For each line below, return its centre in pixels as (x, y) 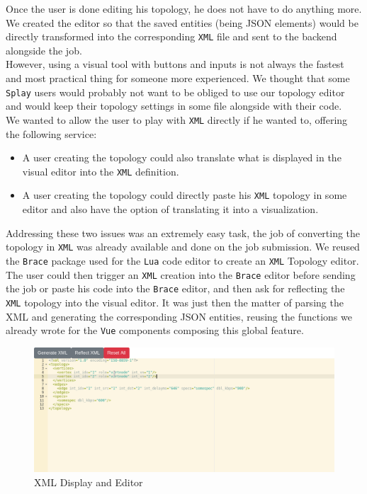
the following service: (51, 133)
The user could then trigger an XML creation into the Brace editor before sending (181, 274)
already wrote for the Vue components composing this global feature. (155, 330)
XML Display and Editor (89, 482)
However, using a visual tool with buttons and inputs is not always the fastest (175, 64)
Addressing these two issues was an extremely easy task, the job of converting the (183, 232)
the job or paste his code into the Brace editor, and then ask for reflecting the (175, 288)
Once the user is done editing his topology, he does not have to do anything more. (184, 8)
